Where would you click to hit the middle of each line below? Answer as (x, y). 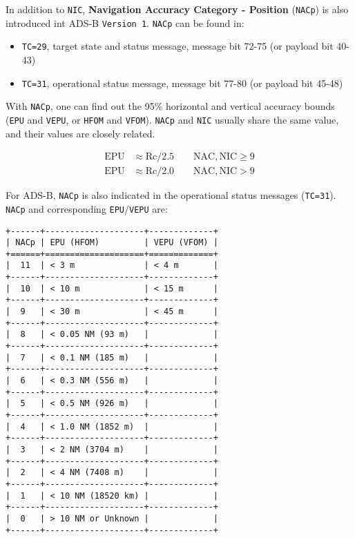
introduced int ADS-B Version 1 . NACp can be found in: (125, 22)
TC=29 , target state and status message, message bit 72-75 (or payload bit (177, 46)
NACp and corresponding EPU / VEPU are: (87, 208)
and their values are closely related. (80, 133)
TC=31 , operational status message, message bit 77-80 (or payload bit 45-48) (182, 83)
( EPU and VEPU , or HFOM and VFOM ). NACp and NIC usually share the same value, (172, 119)
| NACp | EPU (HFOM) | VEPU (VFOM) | (112, 243)
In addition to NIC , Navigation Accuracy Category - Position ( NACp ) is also (177, 9)
